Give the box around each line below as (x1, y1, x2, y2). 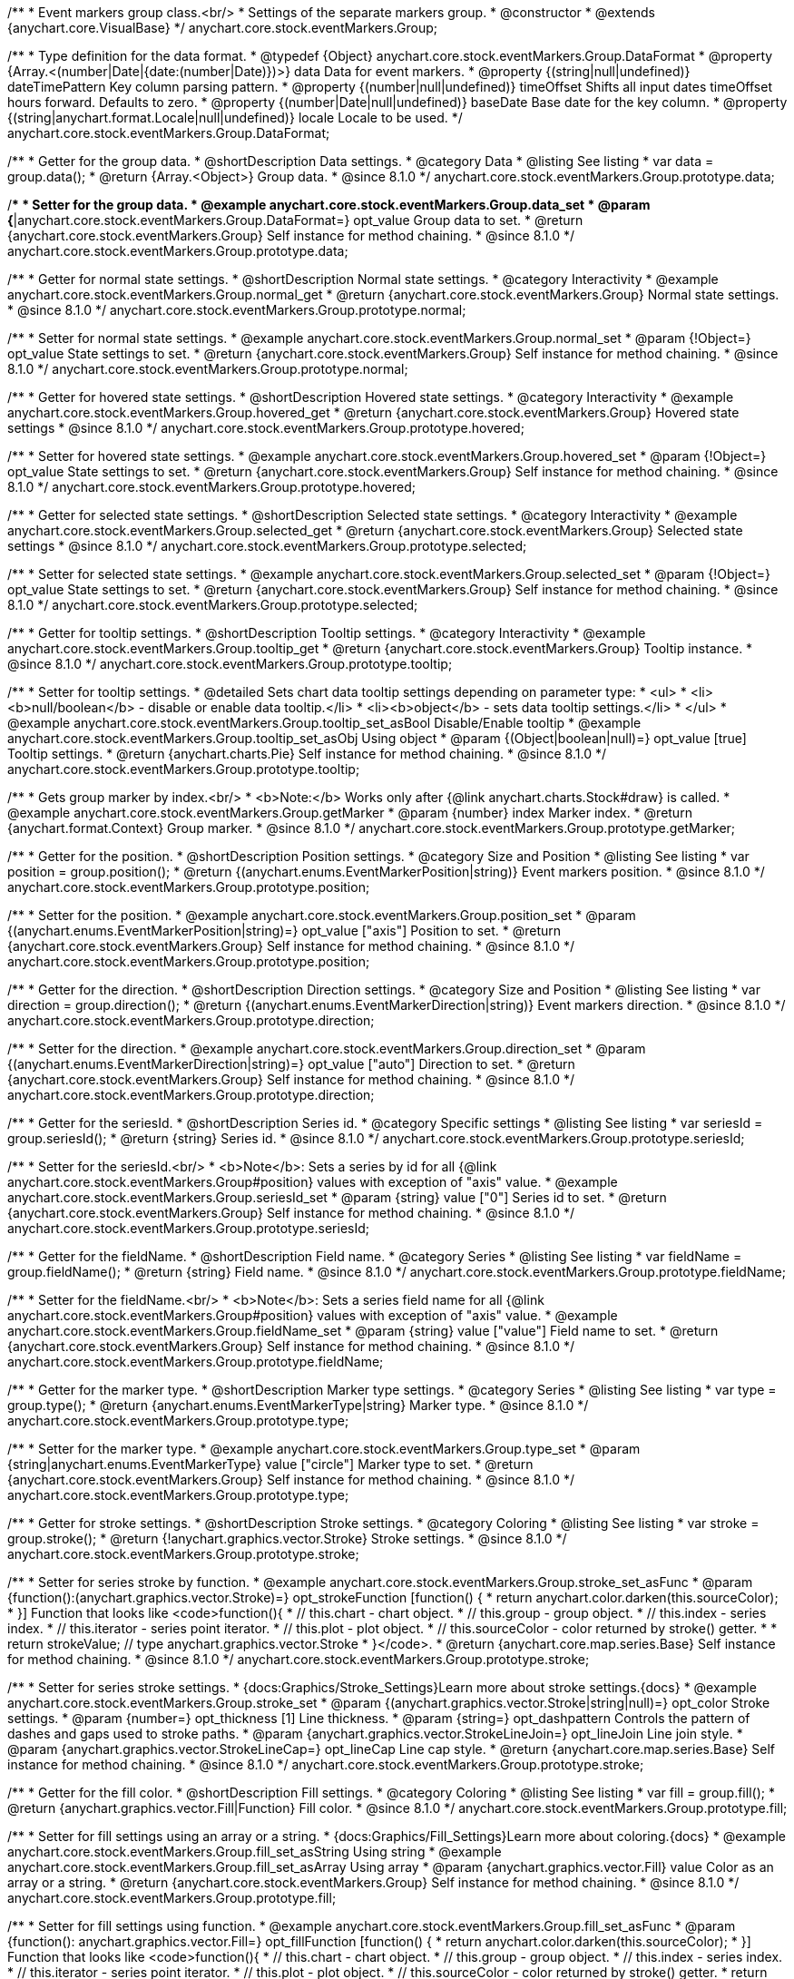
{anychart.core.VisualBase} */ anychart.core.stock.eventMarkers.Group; (7, 20, 438, 35)
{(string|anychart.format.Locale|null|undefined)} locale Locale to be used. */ (7, 110, 463, 125)
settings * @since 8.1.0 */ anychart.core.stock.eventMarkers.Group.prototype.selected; (7, 538, 527, 554)
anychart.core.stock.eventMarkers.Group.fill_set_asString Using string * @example (7, 1844, 502, 1859)
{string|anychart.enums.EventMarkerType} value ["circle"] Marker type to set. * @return (7, 1456, 534, 1472)
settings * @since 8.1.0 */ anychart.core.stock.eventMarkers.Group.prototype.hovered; (7, 420, 524, 436)
